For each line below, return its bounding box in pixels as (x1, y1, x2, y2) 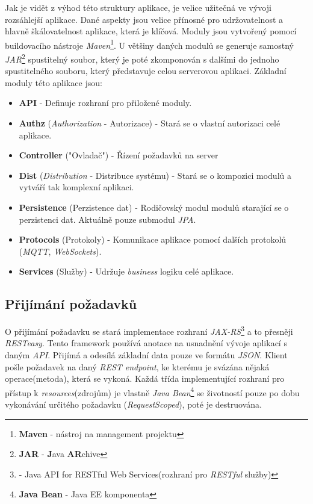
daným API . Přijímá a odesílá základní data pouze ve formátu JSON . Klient (5, 349, 288, 361)
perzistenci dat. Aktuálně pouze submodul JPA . (19, 213, 196, 225)
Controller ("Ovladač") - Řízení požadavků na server (19, 149, 218, 161)
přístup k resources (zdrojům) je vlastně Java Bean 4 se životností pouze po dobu (5, 384, 300, 399)
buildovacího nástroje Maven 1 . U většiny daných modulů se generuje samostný (5, 37, 294, 51)
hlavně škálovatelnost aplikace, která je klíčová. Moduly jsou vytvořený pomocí (5, 25, 297, 37)
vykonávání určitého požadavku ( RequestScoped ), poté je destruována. (5, 398, 262, 411)
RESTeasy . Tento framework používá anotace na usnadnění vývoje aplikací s (5, 337, 287, 349)
